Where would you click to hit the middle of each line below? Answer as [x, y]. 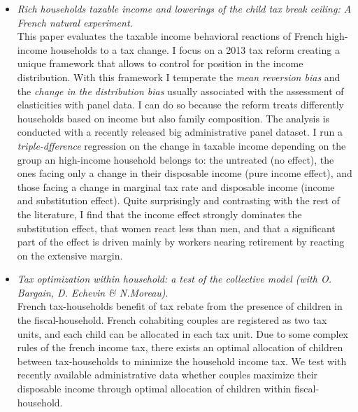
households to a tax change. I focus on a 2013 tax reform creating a [195, 49]
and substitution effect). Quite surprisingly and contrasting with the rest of [178, 200]
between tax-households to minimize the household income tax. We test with [182, 361]
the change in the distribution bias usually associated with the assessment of [180, 91]
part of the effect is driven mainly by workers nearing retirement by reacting [181, 242]
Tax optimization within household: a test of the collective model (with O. [174, 279]
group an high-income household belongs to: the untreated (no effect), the [176, 159]
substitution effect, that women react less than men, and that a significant [176, 228]
